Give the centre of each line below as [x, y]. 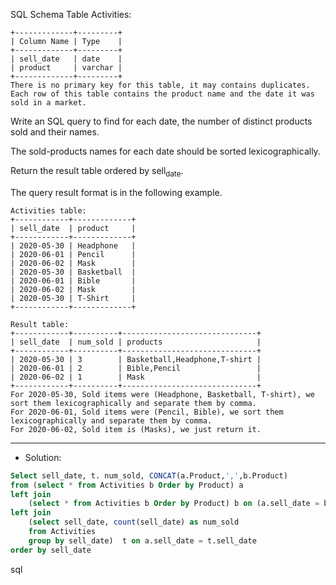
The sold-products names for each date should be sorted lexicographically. [165, 151]
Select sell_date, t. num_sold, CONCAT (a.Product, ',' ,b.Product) [149, 475]
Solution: [43, 457]
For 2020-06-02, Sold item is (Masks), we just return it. [136, 429]
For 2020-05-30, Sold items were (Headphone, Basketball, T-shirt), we [162, 394]
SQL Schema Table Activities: [71, 14]
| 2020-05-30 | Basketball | [73, 272]
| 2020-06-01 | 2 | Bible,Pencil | [136, 368]
